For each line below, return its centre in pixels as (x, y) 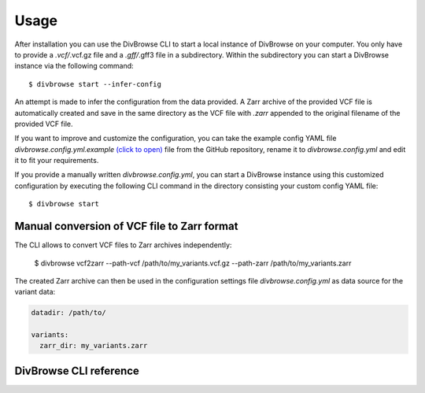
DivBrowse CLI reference (77, 371)
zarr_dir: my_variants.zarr (94, 346)
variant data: (35, 292)
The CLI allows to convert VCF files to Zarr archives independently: (123, 245)
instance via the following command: (74, 66)
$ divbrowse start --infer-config (95, 84)
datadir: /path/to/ (68, 313)
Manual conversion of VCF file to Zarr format (126, 226)
